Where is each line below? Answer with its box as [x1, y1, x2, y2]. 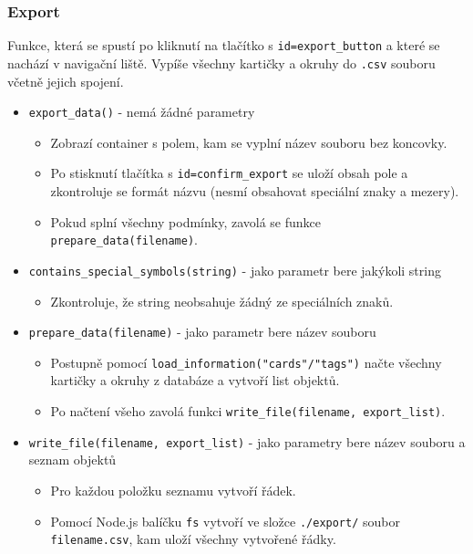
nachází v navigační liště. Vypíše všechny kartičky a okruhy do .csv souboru [7, 53, 436, 72]
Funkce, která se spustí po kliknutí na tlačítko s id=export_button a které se [7, 36, 440, 55]
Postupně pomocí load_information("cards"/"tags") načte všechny [50, 352, 442, 371]
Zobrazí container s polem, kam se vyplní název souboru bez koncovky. [50, 132, 447, 152]
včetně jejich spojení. [7, 71, 124, 90]
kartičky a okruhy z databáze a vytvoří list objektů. [50, 371, 340, 390]
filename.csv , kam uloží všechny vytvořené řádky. [50, 529, 336, 549]
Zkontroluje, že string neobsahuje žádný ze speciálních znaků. [50, 291, 394, 310]
